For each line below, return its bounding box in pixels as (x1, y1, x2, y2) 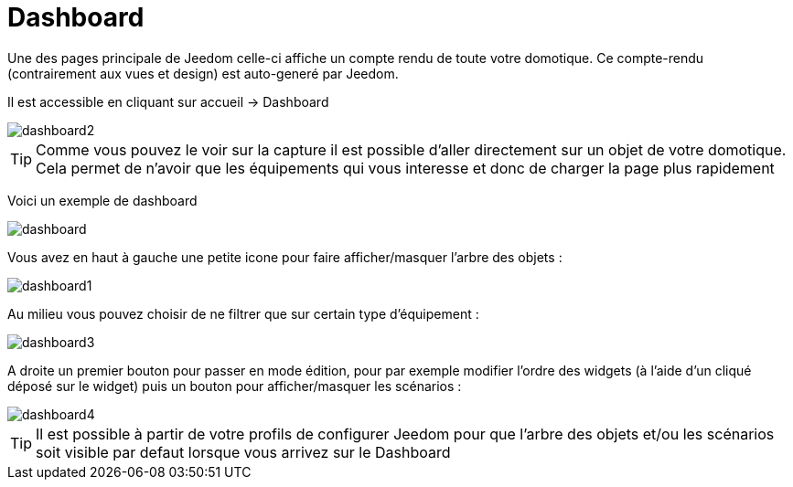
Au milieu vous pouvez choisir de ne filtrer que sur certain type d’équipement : (7, 305, 479, 322)
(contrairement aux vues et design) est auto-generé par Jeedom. (7, 65, 399, 81)
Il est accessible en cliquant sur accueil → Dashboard (7, 93, 329, 110)
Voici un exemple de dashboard (7, 192, 198, 208)
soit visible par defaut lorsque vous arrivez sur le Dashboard (36, 442, 451, 461)
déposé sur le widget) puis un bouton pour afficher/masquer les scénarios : (7, 377, 462, 394)
